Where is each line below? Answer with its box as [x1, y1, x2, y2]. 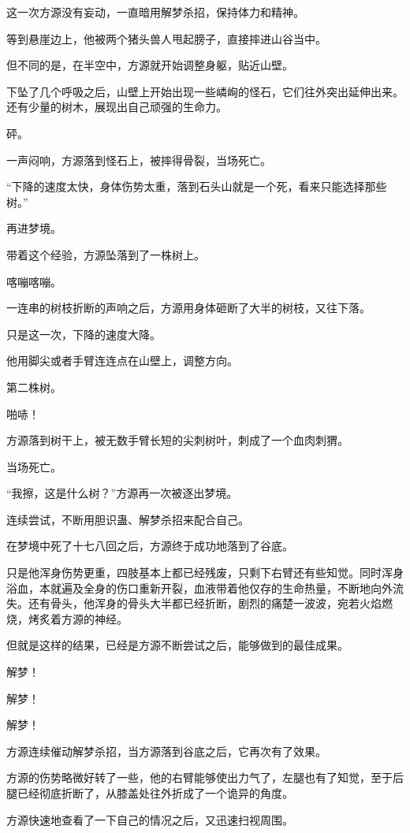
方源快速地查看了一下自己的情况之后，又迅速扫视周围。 [6, 811, 293, 827]
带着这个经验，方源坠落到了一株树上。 [6, 246, 205, 262]
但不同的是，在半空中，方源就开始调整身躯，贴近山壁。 [6, 57, 293, 73]
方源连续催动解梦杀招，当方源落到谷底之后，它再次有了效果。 [6, 742, 326, 759]
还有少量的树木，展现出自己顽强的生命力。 [6, 99, 227, 115]
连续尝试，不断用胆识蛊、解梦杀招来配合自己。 [6, 511, 249, 527]
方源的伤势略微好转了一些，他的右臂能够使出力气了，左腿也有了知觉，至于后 [6, 769, 404, 786]
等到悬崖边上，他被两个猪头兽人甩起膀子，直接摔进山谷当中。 [6, 30, 326, 46]
